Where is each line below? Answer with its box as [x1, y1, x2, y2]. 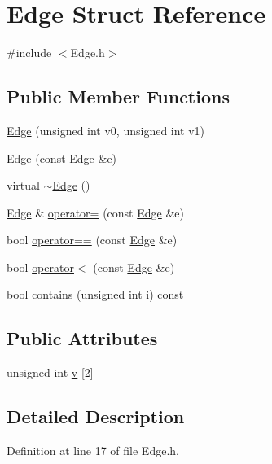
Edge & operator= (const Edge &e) [7, 204, 184, 221]
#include [7, 44, 52, 61]
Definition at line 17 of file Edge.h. [7, 442, 179, 459]
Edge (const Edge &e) [7, 149, 117, 166]
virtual [7, 177, 40, 194]
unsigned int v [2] [7, 364, 94, 381]
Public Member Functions [7, 84, 230, 109]
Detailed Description [7, 404, 185, 429]
